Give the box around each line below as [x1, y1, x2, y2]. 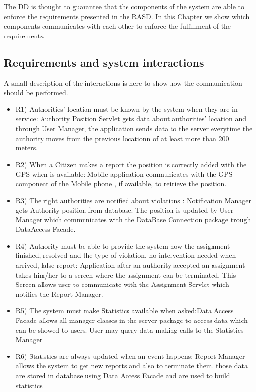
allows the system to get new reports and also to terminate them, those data [15, 360, 248, 371]
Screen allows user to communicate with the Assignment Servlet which [15, 279, 229, 289]
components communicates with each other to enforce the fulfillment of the [4, 21, 231, 31]
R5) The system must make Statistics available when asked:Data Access [15, 305, 234, 316]
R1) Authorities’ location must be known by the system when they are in [15, 104, 238, 114]
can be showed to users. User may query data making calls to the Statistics [15, 324, 244, 335]
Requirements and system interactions [4, 54, 204, 70]
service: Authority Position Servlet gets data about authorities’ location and [15, 113, 246, 124]
